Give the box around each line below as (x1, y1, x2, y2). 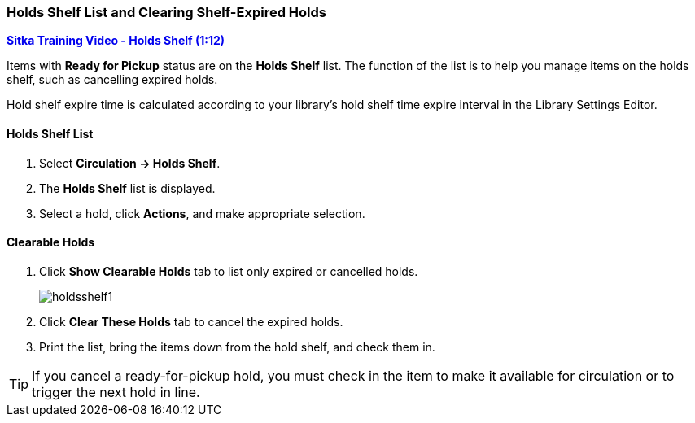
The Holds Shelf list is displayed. (39, 181, 216, 195)
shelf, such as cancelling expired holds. (7, 72, 218, 87)
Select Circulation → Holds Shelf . (39, 155, 221, 170)
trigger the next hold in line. (32, 383, 200, 400)
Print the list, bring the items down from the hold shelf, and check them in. (39, 339, 435, 354)
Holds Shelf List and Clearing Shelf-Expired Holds (7, 4, 327, 20)
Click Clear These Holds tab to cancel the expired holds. (39, 314, 343, 329)
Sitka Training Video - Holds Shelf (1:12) (7, 33, 225, 48)
